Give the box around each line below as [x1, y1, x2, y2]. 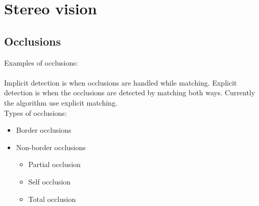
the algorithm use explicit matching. [4, 97, 117, 108]
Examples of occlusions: [4, 57, 78, 68]
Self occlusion [28, 176, 71, 187]
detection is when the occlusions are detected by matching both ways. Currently [4, 87, 255, 98]
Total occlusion [28, 193, 76, 204]
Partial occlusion [28, 159, 81, 170]
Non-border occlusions [16, 141, 86, 152]
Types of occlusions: [4, 107, 67, 118]
